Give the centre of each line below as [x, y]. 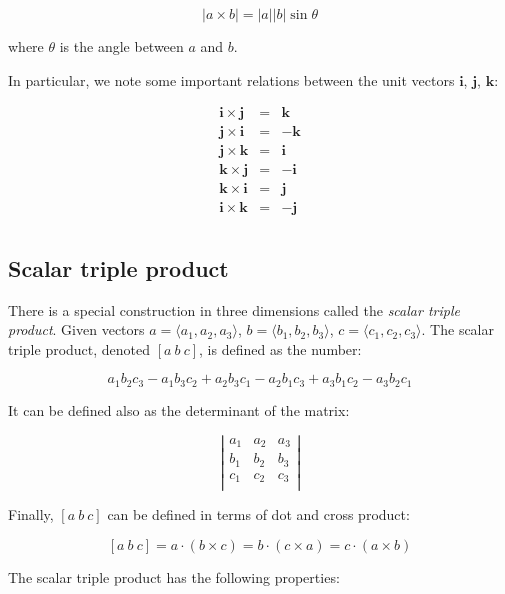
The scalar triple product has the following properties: [174, 576]
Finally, [31, 514]
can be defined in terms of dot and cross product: [258, 514]
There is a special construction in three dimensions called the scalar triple [234, 309]
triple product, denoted [79, 348]
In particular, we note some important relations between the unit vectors [231, 79]
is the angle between [121, 46]
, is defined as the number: [280, 348]
